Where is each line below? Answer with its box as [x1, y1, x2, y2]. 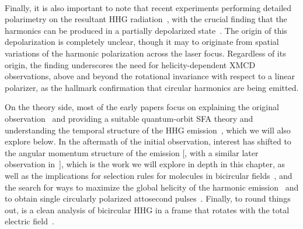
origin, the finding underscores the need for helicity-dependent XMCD [5, 58, 256, 71]
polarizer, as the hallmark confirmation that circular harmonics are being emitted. [5, 81, 299, 93]
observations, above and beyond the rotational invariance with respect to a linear [5, 70, 295, 82]
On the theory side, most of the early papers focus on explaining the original [5, 101, 279, 113]
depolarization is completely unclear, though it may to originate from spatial [5, 36, 279, 48]
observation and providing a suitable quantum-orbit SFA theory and [5, 112, 253, 124]
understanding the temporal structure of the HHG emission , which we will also [5, 124, 291, 136]
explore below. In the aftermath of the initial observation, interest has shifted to [5, 135, 291, 147]
